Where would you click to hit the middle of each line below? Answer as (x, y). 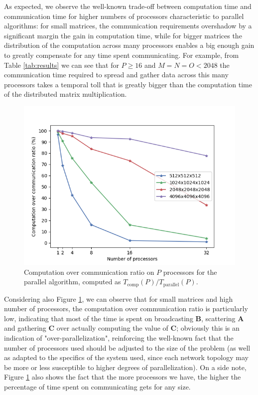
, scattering (218, 318)
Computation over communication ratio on (89, 272)
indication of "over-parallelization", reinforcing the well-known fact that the (119, 337)
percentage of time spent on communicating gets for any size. (97, 386)
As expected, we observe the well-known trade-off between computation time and (128, 6)
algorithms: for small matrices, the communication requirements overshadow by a (128, 26)
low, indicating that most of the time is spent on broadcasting (99, 318)
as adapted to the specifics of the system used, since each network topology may (126, 357)
